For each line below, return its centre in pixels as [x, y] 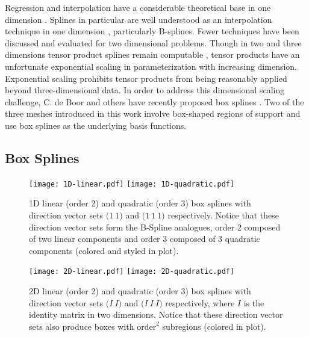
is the [254, 302]
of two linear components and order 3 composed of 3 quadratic [145, 239]
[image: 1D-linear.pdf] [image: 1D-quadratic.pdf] [132, 184]
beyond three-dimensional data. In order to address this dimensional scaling [145, 90]
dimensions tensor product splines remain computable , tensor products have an [152, 54]
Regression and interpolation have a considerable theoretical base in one [138, 7]
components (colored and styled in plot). [104, 250]
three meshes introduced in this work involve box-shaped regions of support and [153, 113]
